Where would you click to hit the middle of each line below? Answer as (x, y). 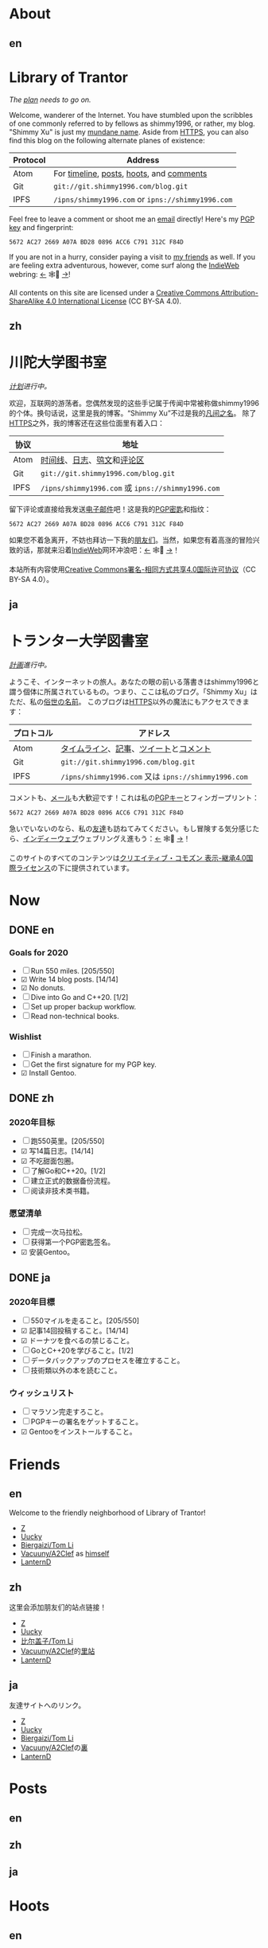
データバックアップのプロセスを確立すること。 (107, 1360)
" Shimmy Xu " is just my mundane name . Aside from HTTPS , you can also (129, 131)
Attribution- (240, 292)
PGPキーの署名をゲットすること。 (87, 1422)
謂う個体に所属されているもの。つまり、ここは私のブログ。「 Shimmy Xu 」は (133, 692)
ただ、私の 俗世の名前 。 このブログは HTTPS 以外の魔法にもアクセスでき (126, 702)
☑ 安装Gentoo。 (47, 1252)
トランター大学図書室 (79, 641)
